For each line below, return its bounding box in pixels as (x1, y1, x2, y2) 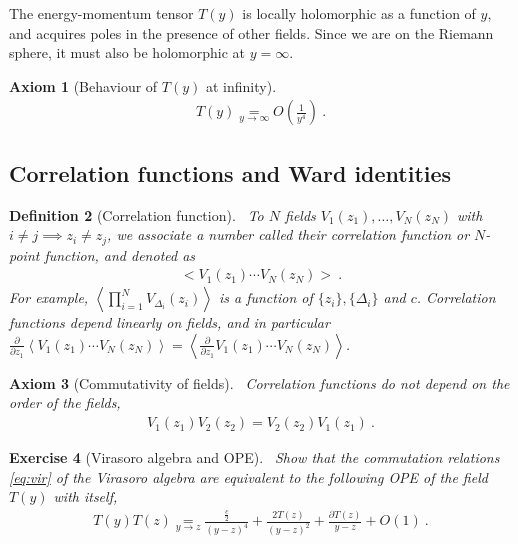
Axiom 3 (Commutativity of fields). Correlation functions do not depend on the (9, 372, 510, 393)
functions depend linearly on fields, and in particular (9, 312, 330, 333)
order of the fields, (9, 392, 121, 413)
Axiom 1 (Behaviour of (9, 75, 158, 96)
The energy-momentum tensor (9, 3, 194, 23)
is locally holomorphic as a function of (242, 3, 476, 23)
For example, (9, 287, 89, 308)
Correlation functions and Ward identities (9, 157, 452, 188)
